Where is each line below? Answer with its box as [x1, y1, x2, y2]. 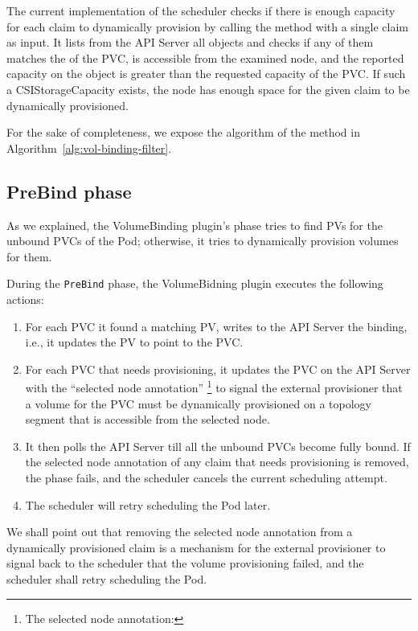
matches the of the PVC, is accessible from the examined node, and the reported [6, 49, 404, 66]
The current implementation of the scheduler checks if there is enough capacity [6, 2, 395, 18]
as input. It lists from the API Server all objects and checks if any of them [6, 34, 374, 51]
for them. [6, 248, 52, 264]
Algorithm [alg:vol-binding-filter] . [6, 139, 172, 156]
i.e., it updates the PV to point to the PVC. [25, 334, 244, 350]
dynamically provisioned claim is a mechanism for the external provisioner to [6, 539, 386, 555]
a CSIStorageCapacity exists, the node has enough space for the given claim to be [6, 80, 410, 97]
